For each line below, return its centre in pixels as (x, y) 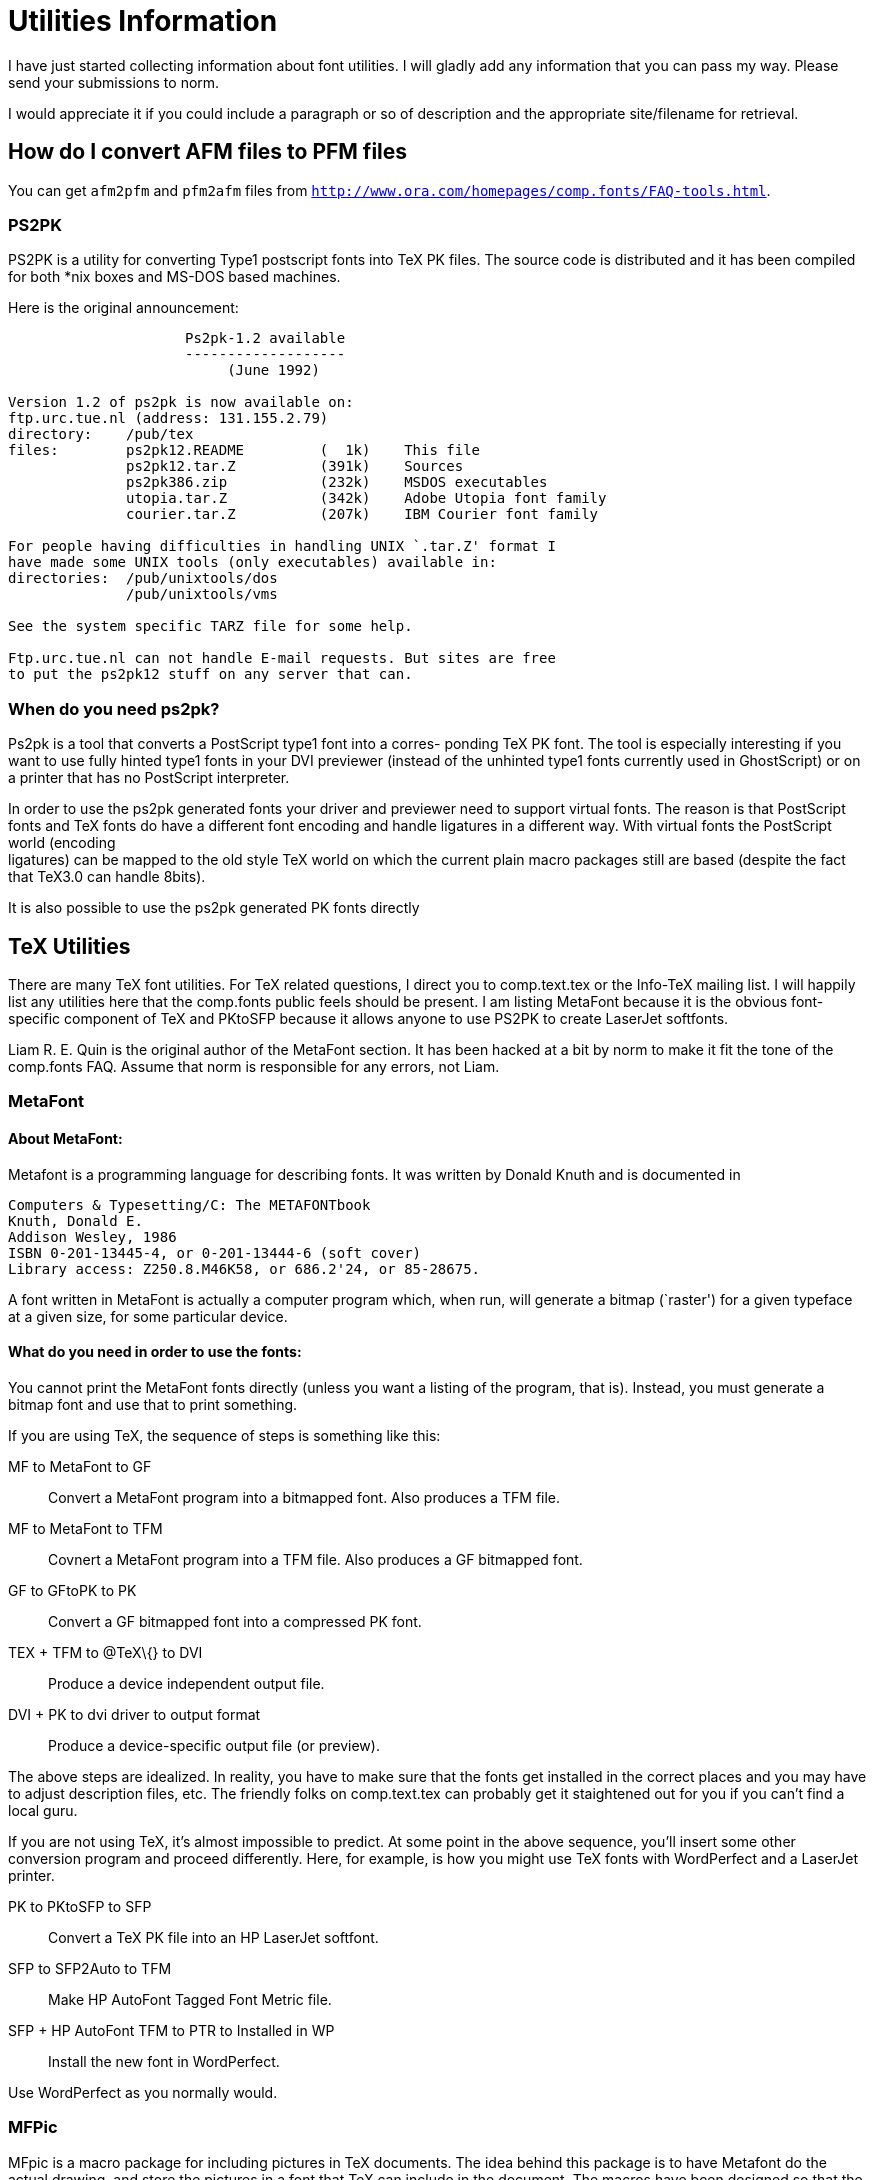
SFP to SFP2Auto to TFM (90, 1968)
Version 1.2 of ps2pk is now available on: (181, 402)
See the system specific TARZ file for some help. (210, 626)
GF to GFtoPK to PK (72, 1590)
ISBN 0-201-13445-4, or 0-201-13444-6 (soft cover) (215, 1252)
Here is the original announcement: (123, 308)
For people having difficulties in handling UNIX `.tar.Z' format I (282, 546)
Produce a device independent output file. (186, 1683)
